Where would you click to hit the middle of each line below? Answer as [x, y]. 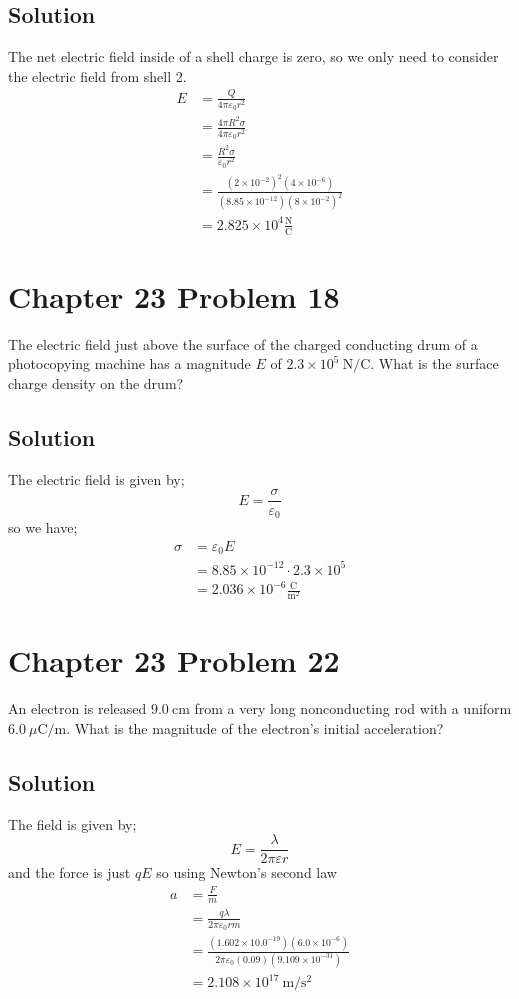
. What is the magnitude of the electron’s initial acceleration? [255, 727]
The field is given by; [72, 823]
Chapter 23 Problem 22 [174, 660]
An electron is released [77, 708]
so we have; [43, 526]
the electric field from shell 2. [97, 75]
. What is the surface [434, 363]
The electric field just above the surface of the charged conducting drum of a [243, 343]
